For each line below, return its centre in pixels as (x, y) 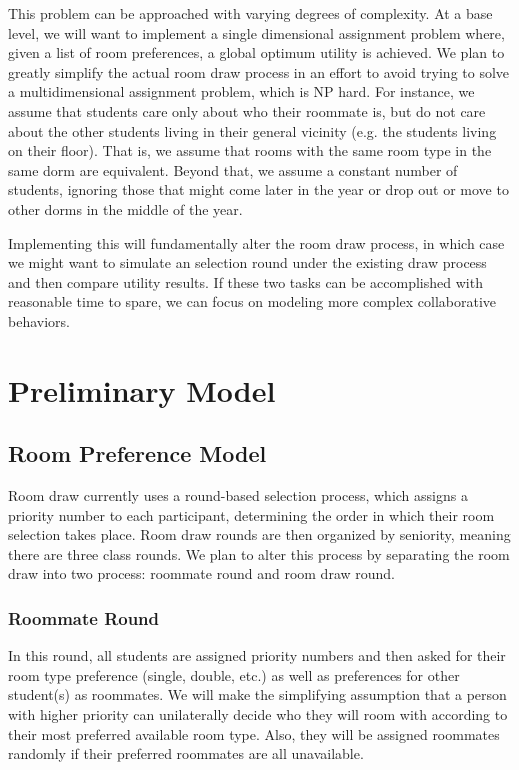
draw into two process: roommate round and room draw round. (202, 573)
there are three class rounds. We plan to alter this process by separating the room (259, 553)
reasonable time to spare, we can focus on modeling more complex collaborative (252, 301)
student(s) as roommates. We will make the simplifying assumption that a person (257, 694)
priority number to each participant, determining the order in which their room (251, 514)
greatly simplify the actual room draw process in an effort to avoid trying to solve (259, 71)
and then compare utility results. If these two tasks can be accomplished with (245, 281)
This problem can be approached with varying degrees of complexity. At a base (250, 13)
